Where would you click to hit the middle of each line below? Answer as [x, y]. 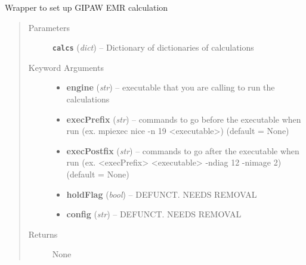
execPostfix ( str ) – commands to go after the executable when [183, 150]
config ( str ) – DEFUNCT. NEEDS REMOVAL [154, 214]
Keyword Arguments [66, 67]
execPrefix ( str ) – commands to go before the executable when [184, 119]
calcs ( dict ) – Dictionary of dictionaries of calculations [153, 47]
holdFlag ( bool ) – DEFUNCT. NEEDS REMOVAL [162, 194]
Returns [43, 234]
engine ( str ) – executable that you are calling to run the [171, 87]
